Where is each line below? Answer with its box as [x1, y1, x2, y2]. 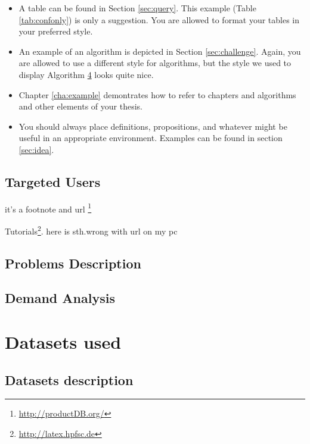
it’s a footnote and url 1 [5, 201, 92, 215]
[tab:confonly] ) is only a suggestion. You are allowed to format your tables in [18, 13, 300, 26]
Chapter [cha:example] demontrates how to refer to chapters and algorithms [18, 88, 296, 101]
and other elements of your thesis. [18, 100, 142, 112]
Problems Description [5, 254, 141, 272]
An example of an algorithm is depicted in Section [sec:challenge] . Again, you [18, 45, 301, 57]
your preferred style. [18, 25, 93, 37]
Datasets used [5, 329, 122, 354]
